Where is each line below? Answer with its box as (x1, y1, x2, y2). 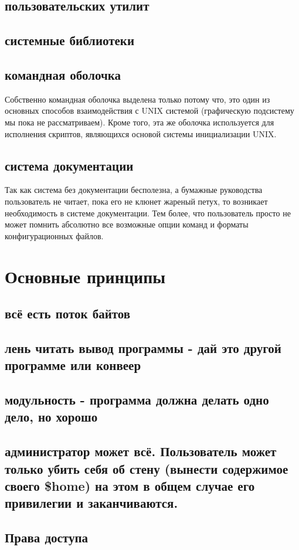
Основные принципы (5, 264, 166, 288)
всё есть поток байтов (5, 304, 131, 322)
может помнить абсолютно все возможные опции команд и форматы (5, 218, 249, 230)
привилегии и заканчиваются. (5, 494, 178, 512)
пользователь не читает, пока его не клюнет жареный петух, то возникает (5, 195, 268, 207)
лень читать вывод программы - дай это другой (5, 338, 281, 357)
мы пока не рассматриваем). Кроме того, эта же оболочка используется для (5, 116, 274, 128)
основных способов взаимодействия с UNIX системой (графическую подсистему (5, 104, 294, 117)
